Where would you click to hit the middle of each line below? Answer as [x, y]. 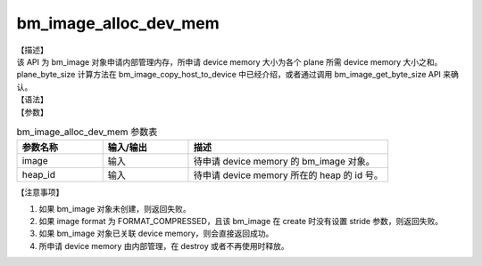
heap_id [38, 175]
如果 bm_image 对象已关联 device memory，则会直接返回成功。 [156, 234]
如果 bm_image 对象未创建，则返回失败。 [115, 208]
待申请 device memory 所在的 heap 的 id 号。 [288, 175]
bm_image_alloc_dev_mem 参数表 [87, 132]
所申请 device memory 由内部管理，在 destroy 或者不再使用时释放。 [164, 246]
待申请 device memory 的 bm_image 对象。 [284, 162]
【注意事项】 [40, 192]
